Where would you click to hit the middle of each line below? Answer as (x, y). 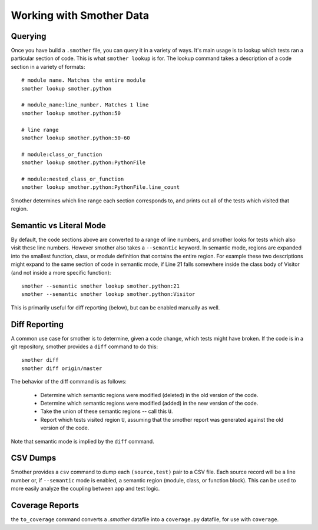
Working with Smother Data (80, 15)
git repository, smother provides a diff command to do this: (85, 346)
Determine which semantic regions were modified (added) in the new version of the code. (149, 403)
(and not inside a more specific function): (61, 272)
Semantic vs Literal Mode (58, 226)
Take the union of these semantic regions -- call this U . (107, 411)
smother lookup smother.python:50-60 (76, 138)
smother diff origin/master (62, 368)
